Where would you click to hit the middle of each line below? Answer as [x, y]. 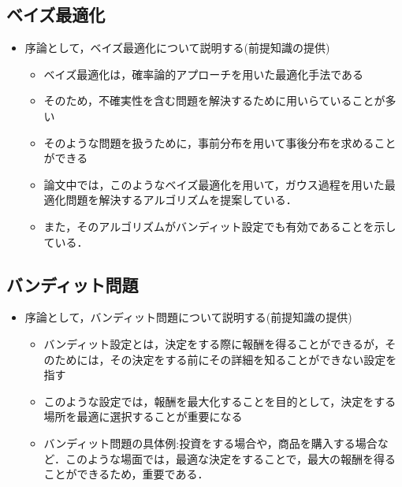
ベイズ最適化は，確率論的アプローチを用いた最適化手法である [204, 74]
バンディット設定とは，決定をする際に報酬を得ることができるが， [214, 343]
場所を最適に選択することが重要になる [143, 416]
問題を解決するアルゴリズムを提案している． [181, 200]
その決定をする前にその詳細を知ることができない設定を [253, 359]
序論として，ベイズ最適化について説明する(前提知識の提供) [177, 48]
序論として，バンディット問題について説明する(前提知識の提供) [188, 317]
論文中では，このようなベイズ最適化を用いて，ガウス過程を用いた [214, 184]
